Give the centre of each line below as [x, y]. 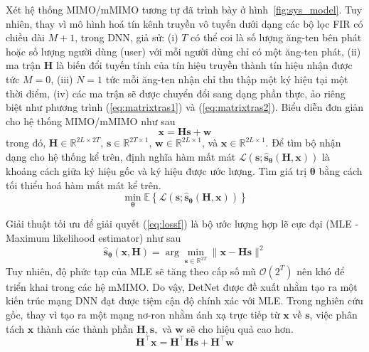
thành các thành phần [85, 328]
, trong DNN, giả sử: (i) [127, 37]
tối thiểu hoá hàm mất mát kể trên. [84, 185]
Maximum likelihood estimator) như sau [93, 237]
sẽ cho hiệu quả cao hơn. [240, 328]
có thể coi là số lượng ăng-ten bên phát [276, 37]
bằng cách [341, 170]
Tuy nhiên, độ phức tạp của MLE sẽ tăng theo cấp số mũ [131, 271]
